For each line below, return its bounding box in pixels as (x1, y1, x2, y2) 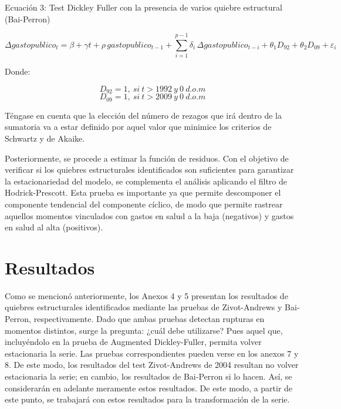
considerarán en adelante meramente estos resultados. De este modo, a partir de (5, 381, 293, 394)
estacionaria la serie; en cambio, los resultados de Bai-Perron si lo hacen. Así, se (5, 370, 292, 383)
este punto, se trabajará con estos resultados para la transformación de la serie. (5, 393, 290, 405)
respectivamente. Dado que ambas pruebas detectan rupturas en (33, 313, 265, 325)
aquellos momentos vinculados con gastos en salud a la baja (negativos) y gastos (5, 209, 294, 222)
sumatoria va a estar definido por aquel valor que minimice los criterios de (5, 120, 272, 133)
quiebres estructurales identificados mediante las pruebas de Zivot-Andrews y (5, 301, 282, 313)
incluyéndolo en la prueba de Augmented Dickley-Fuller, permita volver (5, 336, 262, 348)
